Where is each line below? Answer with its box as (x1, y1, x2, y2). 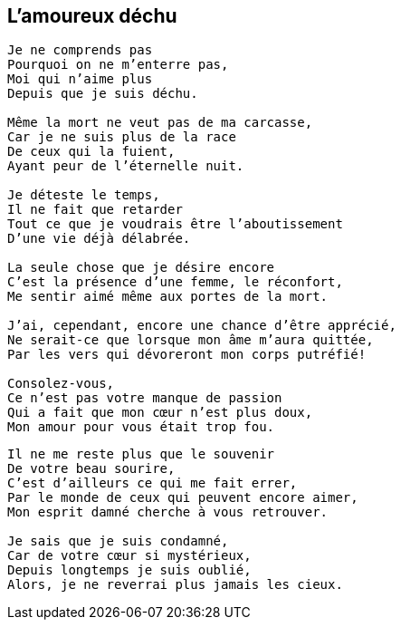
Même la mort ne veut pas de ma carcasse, (7, 115, 313, 130)
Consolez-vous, (7, 376, 115, 391)
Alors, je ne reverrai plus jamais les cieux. (7, 577, 343, 593)
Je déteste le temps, (7, 188, 160, 203)
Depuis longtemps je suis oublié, (7, 563, 252, 578)
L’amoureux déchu (7, 5, 177, 27)
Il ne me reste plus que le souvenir (7, 447, 275, 462)
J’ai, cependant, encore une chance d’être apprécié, (7, 318, 396, 333)
